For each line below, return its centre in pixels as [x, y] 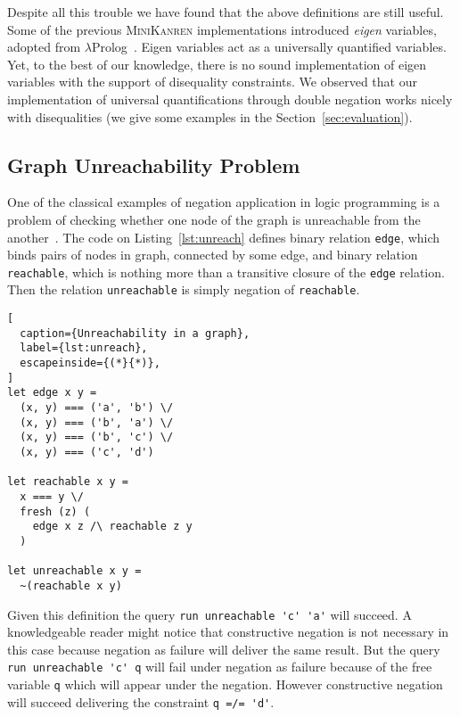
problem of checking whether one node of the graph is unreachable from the [214, 219]
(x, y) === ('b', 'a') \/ [97, 422]
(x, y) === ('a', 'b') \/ [97, 408]
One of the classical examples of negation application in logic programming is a [224, 202]
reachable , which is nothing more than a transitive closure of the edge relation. [226, 272]
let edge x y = [52, 393]
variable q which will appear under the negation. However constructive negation [225, 684]
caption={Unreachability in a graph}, [135, 333]
